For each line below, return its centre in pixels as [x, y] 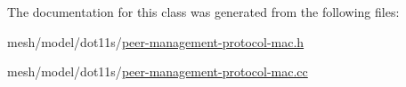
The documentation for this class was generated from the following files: [203, 12]
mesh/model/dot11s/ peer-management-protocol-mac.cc [158, 71]
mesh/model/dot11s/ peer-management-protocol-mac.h [156, 41]
